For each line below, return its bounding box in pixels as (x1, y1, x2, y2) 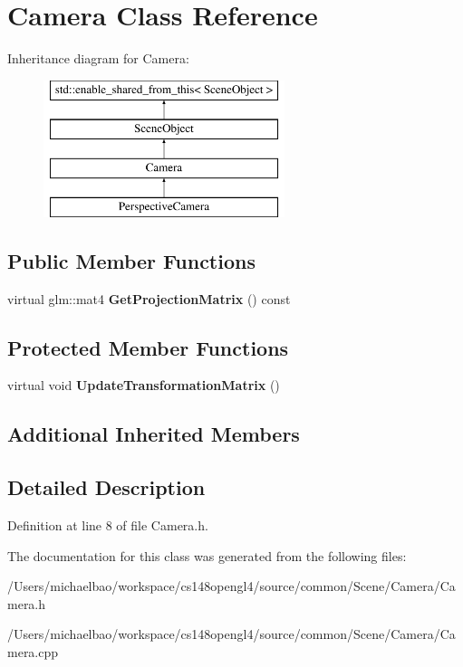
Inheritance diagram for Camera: (7, 49, 189, 68)
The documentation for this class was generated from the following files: (7, 546, 407, 565)
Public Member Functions (7, 246, 256, 274)
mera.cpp (7, 643, 59, 662)
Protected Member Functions (7, 333, 289, 361)
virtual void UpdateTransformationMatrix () (7, 376, 280, 395)
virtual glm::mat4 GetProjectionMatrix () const (7, 289, 291, 308)
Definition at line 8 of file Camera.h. (7, 516, 208, 535)
